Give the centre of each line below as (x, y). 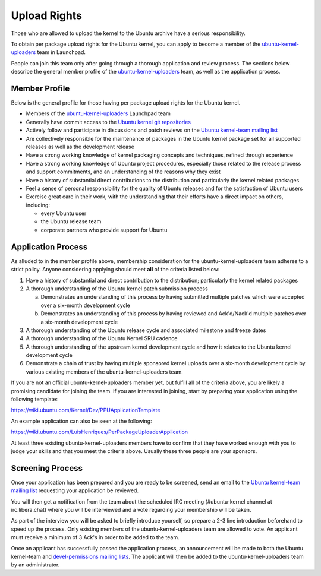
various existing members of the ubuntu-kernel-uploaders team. (105, 372)
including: (38, 205)
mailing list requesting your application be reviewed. (75, 490)
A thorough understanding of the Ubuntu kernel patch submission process (117, 289)
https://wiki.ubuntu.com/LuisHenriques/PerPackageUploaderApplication (100, 432)
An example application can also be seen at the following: (81, 421)
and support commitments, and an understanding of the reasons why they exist (123, 172)
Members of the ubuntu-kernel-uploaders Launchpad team (98, 113)
